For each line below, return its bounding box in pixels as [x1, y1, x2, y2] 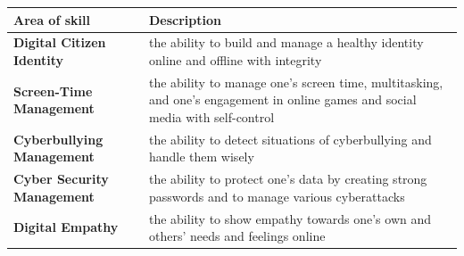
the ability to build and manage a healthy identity [148, 33, 424, 52]
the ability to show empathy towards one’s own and [148, 209, 432, 227]
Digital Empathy [13, 218, 119, 236]
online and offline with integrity [148, 50, 322, 69]
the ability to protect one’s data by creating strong [148, 169, 427, 188]
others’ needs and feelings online [148, 227, 326, 245]
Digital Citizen [13, 33, 106, 52]
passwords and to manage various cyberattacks [148, 186, 405, 205]
